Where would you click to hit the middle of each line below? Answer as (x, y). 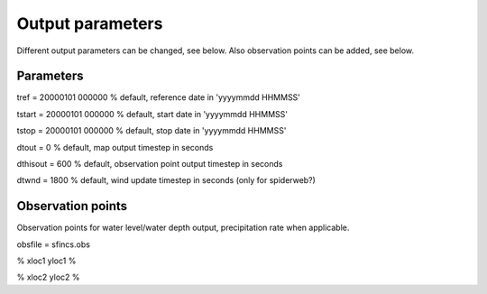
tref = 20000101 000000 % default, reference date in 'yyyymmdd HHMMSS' (159, 97)
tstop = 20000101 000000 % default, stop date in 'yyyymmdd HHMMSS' (152, 131)
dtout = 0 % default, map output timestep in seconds (115, 147)
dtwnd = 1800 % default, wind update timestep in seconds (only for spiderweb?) (166, 180)
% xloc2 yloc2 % (48, 277)
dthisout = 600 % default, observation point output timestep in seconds (150, 164)
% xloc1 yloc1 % (46, 261)
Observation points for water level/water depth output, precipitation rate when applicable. (183, 228)
